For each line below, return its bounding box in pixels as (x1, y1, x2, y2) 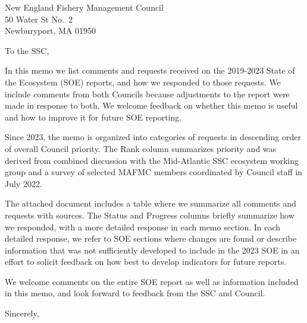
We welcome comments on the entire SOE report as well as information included (5, 275, 299, 287)
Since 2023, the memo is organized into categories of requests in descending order (5, 131, 301, 143)
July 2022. (5, 177, 42, 189)
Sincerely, (5, 307, 39, 319)
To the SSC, (5, 44, 49, 56)
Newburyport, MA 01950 (5, 24, 96, 37)
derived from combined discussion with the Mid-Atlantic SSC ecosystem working (5, 154, 299, 166)
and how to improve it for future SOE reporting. (5, 110, 182, 123)
